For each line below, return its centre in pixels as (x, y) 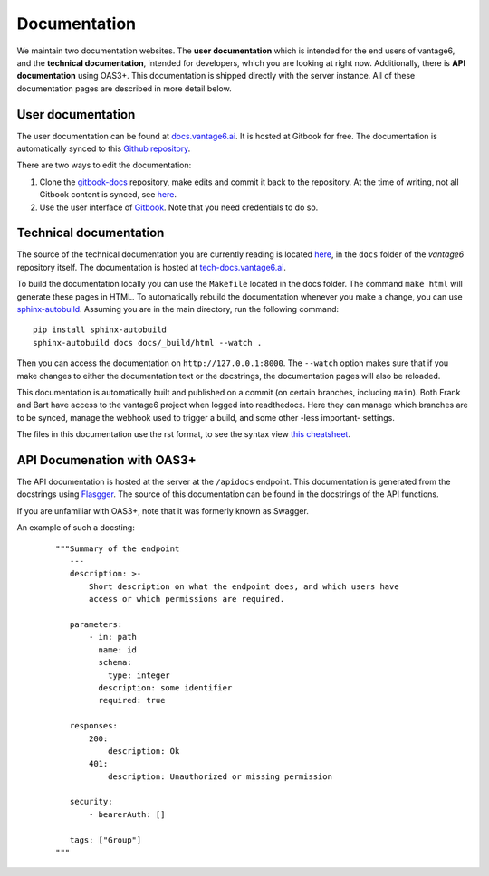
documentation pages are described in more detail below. (124, 88)
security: (91, 802)
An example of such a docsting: (76, 528)
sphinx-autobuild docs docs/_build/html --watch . (148, 343)
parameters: (96, 624)
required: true (132, 700)
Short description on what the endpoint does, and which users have (244, 586)
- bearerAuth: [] (127, 814)
